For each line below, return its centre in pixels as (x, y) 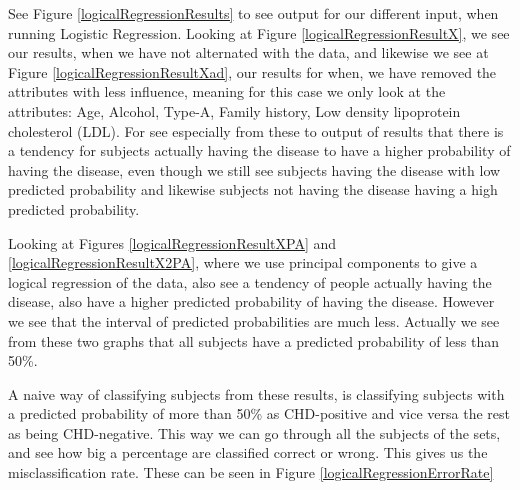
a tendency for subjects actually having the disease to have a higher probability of (259, 150)
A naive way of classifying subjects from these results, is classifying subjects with (256, 393)
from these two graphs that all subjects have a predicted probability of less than (254, 340)
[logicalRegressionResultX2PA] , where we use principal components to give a (243, 262)
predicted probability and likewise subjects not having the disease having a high (253, 189)
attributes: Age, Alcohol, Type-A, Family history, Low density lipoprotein (234, 110)
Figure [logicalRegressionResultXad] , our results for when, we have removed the (252, 71)
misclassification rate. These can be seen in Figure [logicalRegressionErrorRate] (251, 472)
